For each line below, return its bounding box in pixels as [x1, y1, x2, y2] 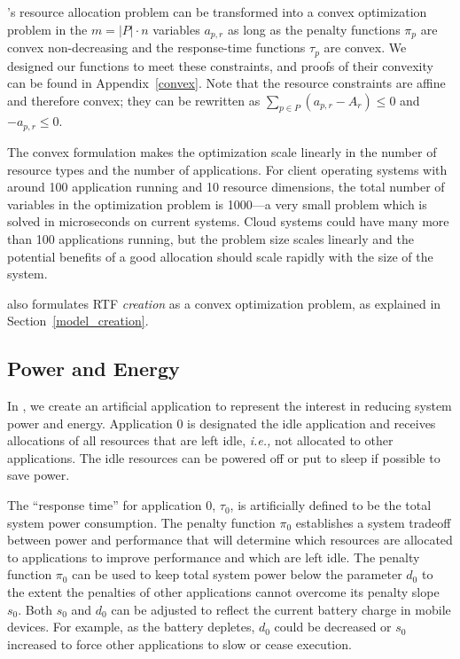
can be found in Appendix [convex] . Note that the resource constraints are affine [7, 74, 446, 92]
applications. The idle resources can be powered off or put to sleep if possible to [7, 448, 441, 467]
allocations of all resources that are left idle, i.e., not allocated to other [7, 431, 394, 450]
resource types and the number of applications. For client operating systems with [7, 160, 448, 178]
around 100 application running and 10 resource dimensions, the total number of [7, 177, 445, 196]
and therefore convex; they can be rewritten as [7, 90, 261, 109]
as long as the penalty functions [227, 20, 401, 38]
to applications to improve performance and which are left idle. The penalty [7, 547, 420, 566]
